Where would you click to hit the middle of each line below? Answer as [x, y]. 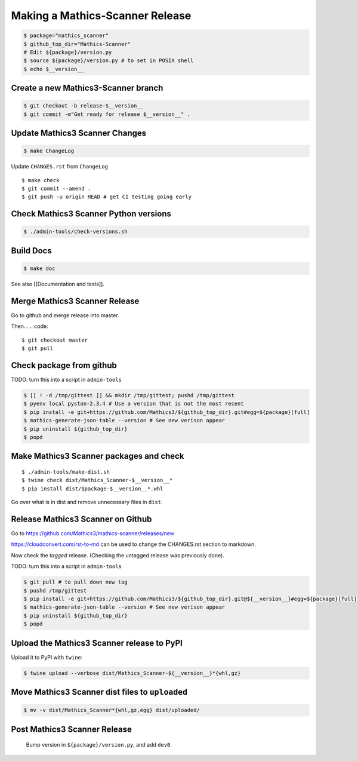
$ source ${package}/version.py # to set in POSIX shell [109, 61]
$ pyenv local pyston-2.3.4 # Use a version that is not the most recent [134, 404]
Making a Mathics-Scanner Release [101, 16]
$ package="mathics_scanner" [66, 36]
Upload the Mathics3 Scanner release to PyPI [97, 643]
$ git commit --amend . [56, 189]
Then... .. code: [30, 326]
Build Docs [31, 251]
